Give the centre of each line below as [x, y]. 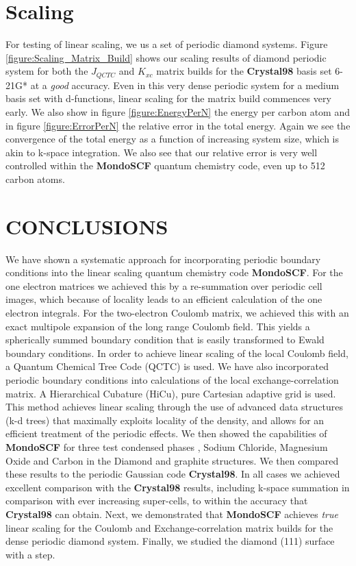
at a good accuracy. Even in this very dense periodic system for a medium [185, 85]
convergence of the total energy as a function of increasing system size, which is [173, 139]
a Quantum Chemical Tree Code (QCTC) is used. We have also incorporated [167, 366]
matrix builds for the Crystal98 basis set [244, 71]
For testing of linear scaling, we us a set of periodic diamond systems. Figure [167, 44]
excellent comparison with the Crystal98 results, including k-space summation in [178, 487]
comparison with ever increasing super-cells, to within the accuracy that [157, 501]
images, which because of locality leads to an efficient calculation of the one [164, 299]
